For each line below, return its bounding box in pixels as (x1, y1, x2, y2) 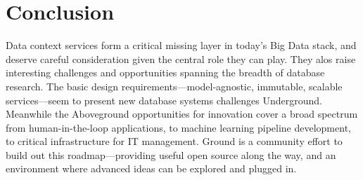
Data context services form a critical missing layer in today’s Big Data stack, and (6, 38, 357, 53)
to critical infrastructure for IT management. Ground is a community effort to (6, 134, 343, 148)
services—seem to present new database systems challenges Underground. (6, 92, 322, 107)
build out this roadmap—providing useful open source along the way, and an (6, 147, 336, 162)
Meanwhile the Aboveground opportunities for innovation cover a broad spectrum (6, 106, 358, 121)
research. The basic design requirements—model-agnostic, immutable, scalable (6, 78, 343, 93)
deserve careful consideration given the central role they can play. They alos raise (6, 51, 356, 66)
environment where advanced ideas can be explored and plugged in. (6, 161, 297, 176)
